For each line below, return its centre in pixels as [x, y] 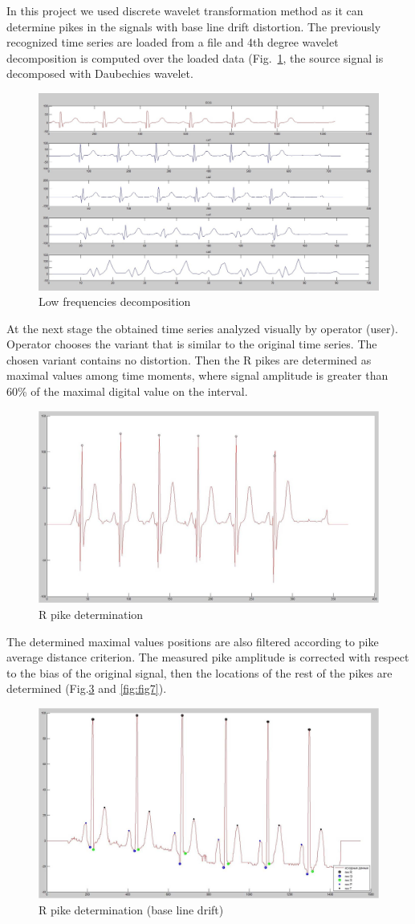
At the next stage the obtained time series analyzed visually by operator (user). [202, 328]
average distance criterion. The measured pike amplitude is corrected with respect [208, 657]
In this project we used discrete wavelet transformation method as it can [185, 10]
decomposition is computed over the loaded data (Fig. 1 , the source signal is [195, 57]
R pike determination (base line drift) [131, 909]
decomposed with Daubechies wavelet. [100, 73]
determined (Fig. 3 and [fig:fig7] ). [87, 688]
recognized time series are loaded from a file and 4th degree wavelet [173, 42]
